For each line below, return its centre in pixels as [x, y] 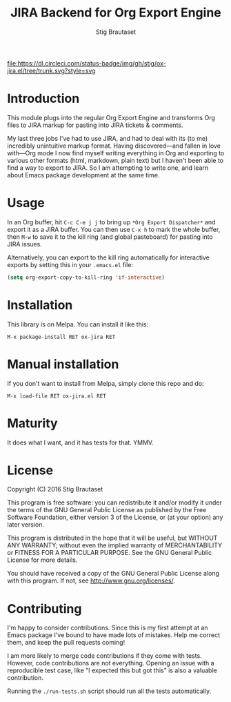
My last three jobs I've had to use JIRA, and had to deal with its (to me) [108, 138]
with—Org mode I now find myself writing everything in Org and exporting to [116, 153]
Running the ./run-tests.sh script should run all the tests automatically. [109, 691]
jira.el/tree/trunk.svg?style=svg [51, 70]
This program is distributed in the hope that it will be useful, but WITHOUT [112, 538]
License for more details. [42, 560]
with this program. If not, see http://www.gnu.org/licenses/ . [91, 581]
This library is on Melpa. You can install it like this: [78, 324]
